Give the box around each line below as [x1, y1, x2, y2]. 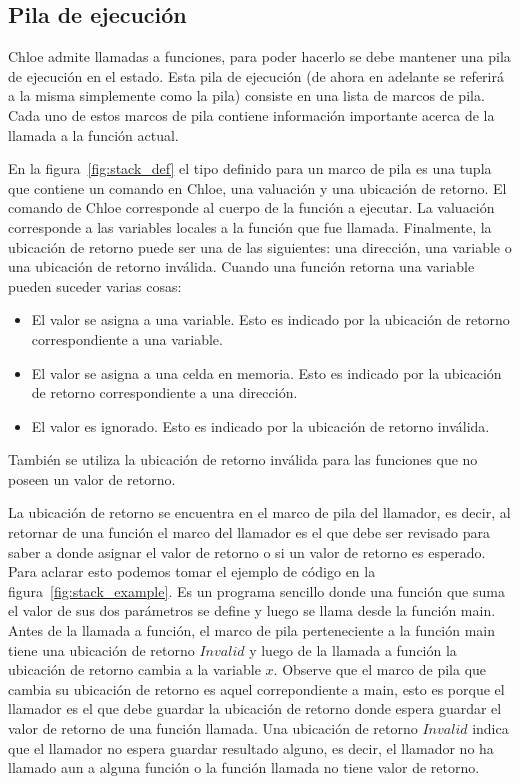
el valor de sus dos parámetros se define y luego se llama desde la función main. [8, 600, 496, 621]
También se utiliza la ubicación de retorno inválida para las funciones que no [8, 449, 478, 470]
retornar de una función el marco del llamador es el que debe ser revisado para [8, 522, 490, 543]
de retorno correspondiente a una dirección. [31, 382, 298, 403]
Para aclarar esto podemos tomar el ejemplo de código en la [8, 561, 376, 582]
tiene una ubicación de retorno [8, 639, 195, 660]
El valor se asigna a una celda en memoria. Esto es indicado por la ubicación [31, 362, 502, 383]
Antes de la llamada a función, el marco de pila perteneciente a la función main [8, 620, 496, 641]
